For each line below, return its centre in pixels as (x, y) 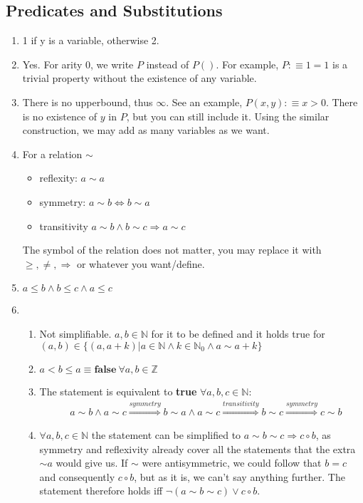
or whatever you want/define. (141, 263)
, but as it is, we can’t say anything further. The (240, 476)
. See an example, (204, 102)
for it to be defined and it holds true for (238, 333)
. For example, (247, 64)
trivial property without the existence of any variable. (140, 78)
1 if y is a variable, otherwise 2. (91, 40)
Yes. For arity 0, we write (78, 64)
